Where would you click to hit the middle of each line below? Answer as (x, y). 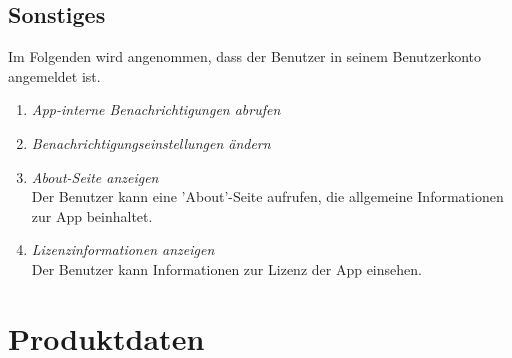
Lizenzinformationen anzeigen (123, 249)
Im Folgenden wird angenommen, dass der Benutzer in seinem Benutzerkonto (245, 56)
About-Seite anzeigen (95, 176)
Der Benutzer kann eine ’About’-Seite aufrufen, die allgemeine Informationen (267, 196)
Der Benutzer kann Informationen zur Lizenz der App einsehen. (226, 268)
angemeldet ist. (54, 75)
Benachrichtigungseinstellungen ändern (151, 142)
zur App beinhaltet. (92, 215)
